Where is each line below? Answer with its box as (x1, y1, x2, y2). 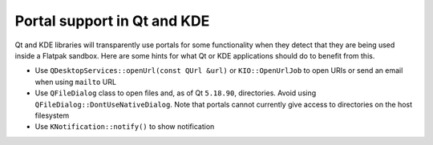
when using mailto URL (34, 77, 116, 87)
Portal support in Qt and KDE (14, 12, 210, 30)
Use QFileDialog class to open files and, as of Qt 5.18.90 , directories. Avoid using (34, 88, 317, 98)
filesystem (34, 111, 70, 120)
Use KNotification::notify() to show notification (34, 122, 215, 131)
